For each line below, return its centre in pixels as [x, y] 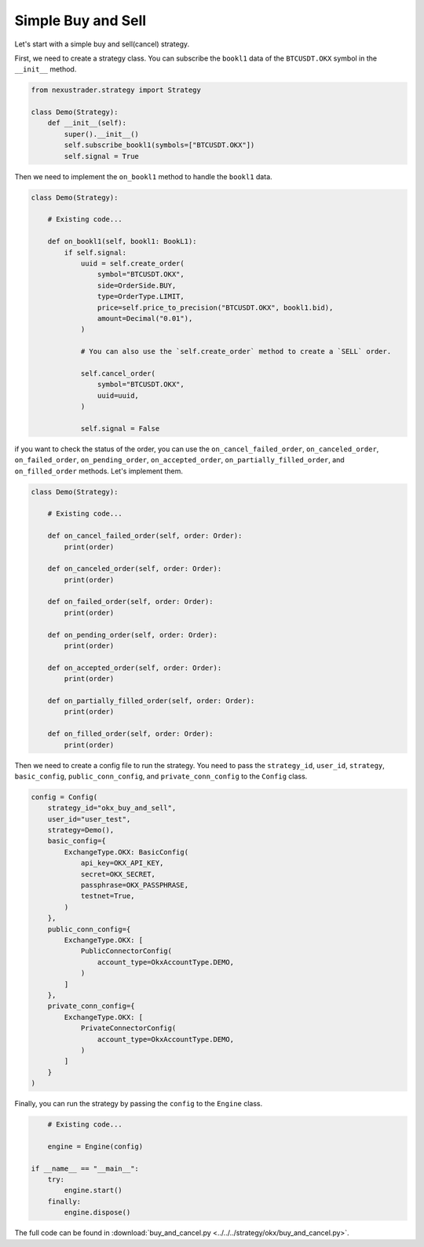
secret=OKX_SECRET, [118, 874]
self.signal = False [120, 428]
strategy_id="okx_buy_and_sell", [112, 808]
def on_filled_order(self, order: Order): [130, 734]
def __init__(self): [87, 123]
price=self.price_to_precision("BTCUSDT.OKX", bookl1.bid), [215, 307]
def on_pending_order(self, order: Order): [132, 635]
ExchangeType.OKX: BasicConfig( [126, 852]
